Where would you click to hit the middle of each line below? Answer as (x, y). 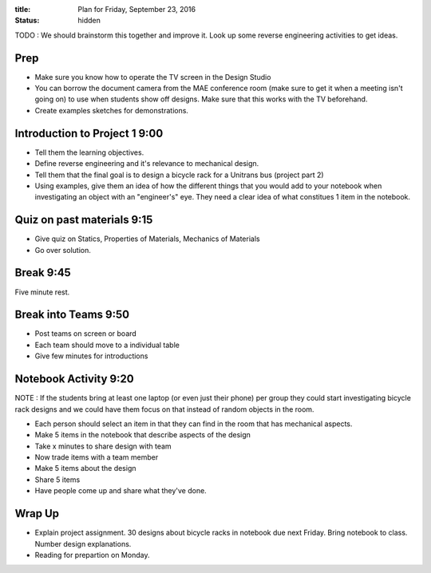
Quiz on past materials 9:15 (84, 220)
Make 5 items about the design (85, 468)
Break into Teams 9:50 (72, 315)
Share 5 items (57, 480)
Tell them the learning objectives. (89, 152)
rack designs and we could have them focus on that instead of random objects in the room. (164, 409)
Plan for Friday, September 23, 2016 (136, 9)
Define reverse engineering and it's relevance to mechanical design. (147, 164)
